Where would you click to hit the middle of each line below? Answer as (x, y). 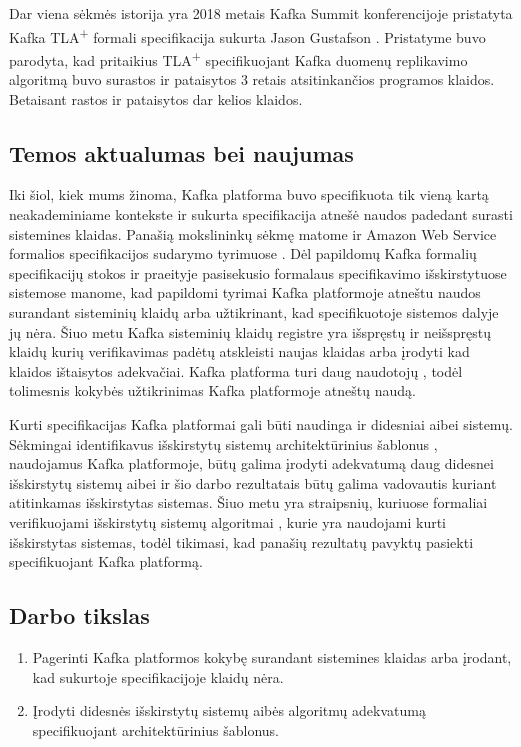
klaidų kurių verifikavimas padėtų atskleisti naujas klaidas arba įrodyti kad (239, 351)
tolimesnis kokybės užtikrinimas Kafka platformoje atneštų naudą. (212, 390)
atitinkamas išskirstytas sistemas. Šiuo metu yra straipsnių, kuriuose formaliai (248, 502)
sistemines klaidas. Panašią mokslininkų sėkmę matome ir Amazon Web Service (253, 233)
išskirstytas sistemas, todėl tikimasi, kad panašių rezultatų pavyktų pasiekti (241, 541)
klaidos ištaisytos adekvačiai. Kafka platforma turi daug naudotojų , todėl (236, 370)
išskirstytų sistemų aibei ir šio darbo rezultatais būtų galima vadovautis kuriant (253, 482)
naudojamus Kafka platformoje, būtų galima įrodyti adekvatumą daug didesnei (251, 463)
